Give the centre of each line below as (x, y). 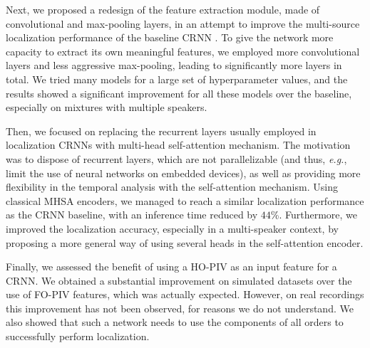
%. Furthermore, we (314, 215)
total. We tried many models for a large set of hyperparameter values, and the (177, 79)
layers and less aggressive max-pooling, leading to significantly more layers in (174, 65)
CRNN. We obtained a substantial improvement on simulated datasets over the (179, 280)
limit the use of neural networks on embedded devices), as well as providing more (183, 173)
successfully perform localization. (78, 336)
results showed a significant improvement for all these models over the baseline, (179, 93)
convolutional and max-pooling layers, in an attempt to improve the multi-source (183, 23)
